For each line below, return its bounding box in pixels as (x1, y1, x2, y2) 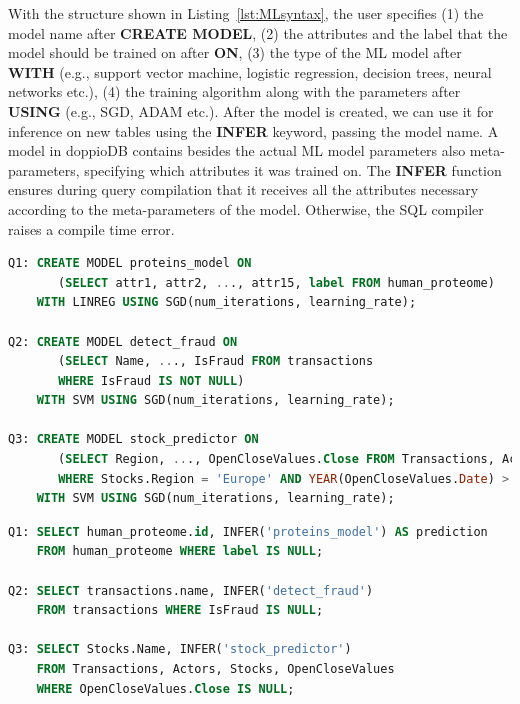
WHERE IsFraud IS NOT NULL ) (58, 373, 245, 388)
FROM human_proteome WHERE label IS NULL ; (36, 544, 324, 559)
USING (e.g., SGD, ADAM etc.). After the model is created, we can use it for (8, 100, 494, 121)
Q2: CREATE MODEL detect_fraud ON (8, 334, 238, 349)
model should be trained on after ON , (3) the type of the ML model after (8, 42, 462, 63)
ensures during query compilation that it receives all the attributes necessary (8, 179, 479, 200)
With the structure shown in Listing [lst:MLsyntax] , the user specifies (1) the (8, 3, 484, 23)
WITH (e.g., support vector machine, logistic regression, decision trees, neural (8, 61, 492, 82)
